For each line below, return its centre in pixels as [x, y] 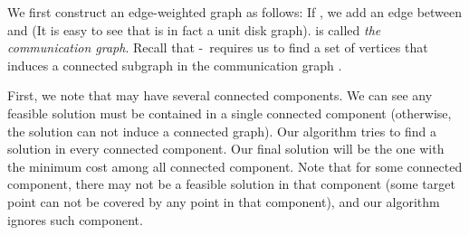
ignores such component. [75, 219]
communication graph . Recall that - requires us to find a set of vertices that [218, 47]
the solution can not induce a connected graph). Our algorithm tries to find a [222, 131]
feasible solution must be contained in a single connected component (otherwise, [230, 113]
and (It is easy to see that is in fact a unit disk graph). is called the [194, 29]
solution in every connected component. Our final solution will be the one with [226, 149]
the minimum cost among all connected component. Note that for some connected [235, 166]
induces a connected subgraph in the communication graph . [175, 65]
